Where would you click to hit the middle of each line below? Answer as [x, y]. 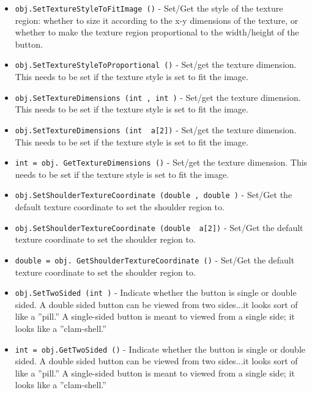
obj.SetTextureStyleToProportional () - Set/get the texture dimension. [156, 64]
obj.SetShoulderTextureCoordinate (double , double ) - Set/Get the [154, 195]
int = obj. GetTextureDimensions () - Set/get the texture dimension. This [161, 162]
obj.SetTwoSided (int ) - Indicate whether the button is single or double [156, 292]
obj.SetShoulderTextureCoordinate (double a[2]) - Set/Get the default [159, 227]
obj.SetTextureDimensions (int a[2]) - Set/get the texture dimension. [156, 129]
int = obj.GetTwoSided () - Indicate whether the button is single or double [160, 349]
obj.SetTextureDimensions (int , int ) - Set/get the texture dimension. [158, 97]
